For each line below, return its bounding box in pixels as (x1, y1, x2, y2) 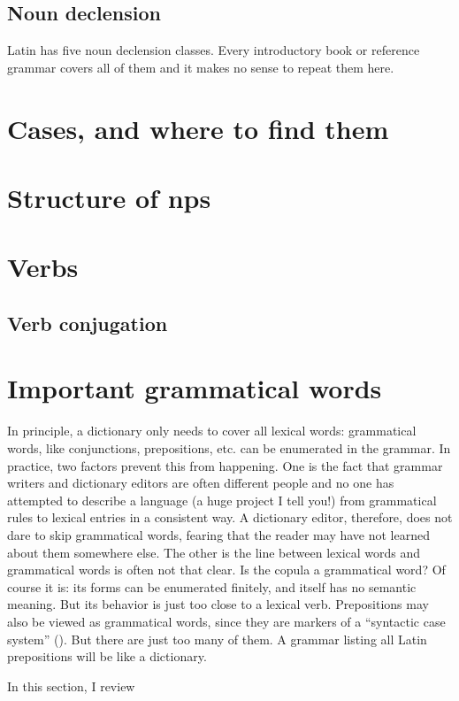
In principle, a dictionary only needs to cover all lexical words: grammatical (7, 421, 417, 440)
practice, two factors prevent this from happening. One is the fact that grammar (7, 456, 443, 474)
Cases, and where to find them (7, 110, 389, 146)
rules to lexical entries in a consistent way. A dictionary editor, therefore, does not (7, 508, 453, 527)
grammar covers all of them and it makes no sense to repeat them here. (7, 58, 394, 76)
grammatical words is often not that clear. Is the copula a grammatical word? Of (7, 560, 446, 579)
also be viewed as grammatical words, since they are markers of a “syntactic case (7, 612, 446, 630)
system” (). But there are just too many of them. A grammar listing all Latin (7, 629, 427, 648)
